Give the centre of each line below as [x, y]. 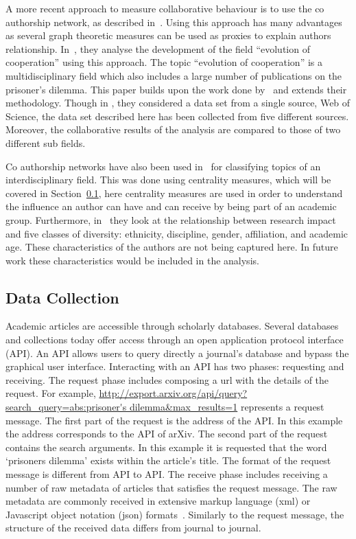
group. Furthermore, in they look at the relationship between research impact [171, 219]
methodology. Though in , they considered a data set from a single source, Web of [178, 103]
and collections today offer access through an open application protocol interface [175, 340]
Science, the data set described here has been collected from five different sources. [177, 116]
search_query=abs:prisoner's [66, 407]
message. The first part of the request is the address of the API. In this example [174, 420]
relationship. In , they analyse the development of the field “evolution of [158, 48]
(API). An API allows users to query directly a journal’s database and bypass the [177, 353]
